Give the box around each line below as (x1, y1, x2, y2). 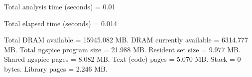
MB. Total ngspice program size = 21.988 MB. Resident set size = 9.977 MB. (4, 44, 241, 54)
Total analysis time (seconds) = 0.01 (4, 1, 116, 11)
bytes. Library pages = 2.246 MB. (4, 63, 108, 74)
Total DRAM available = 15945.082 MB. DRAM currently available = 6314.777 (4, 35, 248, 45)
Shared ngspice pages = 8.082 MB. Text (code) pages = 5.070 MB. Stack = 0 (4, 54, 241, 64)
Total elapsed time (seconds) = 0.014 (4, 18, 117, 28)
